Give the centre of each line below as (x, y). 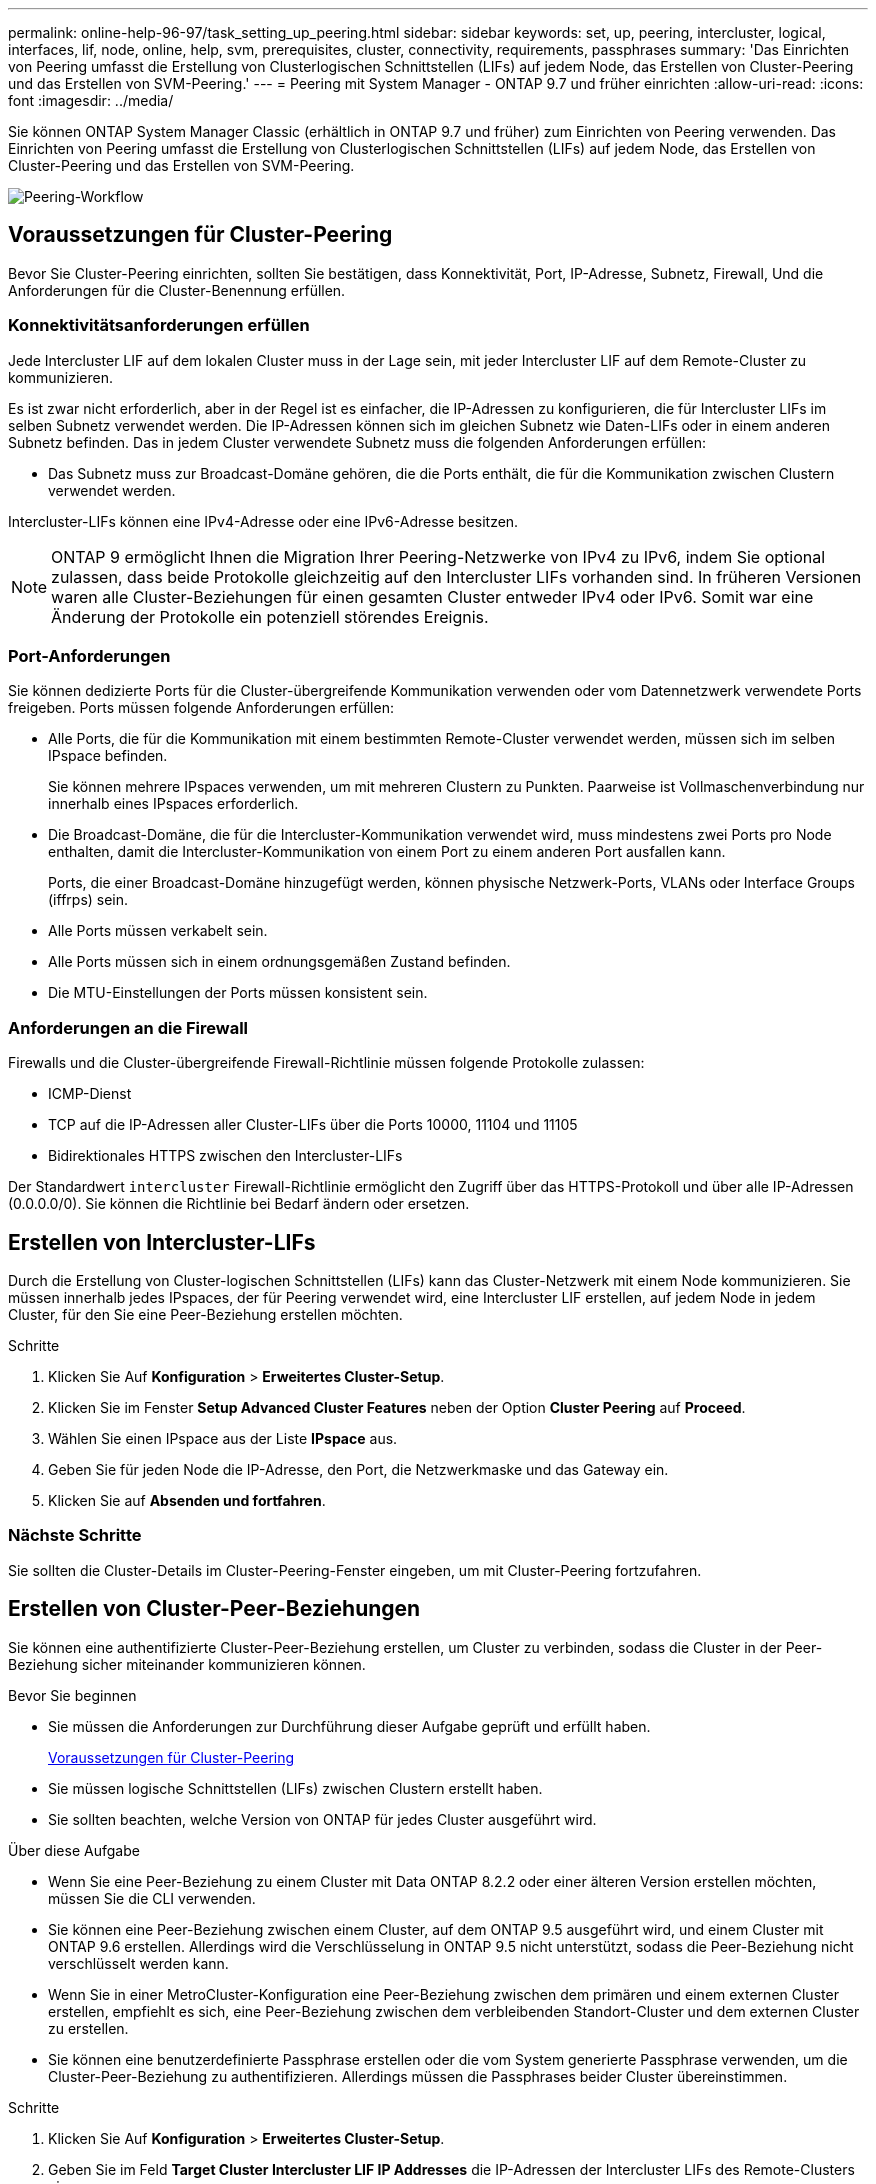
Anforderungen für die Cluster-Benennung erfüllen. (177, 290)
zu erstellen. (88, 2028)
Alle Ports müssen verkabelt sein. (158, 931)
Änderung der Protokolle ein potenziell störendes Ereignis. (270, 616)
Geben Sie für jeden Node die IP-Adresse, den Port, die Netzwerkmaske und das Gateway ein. (358, 1469)
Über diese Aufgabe (74, 1850)
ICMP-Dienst (90, 1094)
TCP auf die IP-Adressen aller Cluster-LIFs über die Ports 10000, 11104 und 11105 (313, 1125)
